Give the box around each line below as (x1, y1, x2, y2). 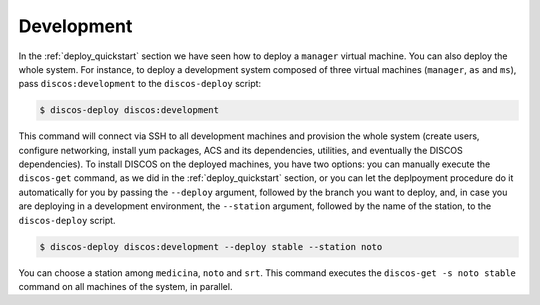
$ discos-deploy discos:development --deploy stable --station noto (39, 241, 383, 252)
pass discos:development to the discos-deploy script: (18, 78, 262, 90)
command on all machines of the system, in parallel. (18, 281, 233, 292)
